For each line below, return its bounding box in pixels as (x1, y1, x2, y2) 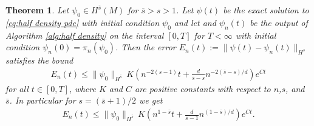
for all (5, 82, 29, 94)
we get (139, 94, 163, 107)
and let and (174, 16, 216, 28)
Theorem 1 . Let (5, 4, 69, 16)
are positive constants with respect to (135, 82, 271, 94)
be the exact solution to (223, 4, 309, 16)
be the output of (250, 16, 308, 28)
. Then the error (115, 41, 176, 53)
